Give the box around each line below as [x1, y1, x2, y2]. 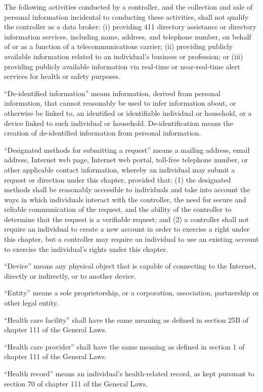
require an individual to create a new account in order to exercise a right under [4, 224, 250, 234]
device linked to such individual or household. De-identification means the [4, 117, 233, 128]
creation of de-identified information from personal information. [4, 127, 201, 138]
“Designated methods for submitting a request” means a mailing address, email [4, 144, 250, 155]
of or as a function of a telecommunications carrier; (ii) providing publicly [4, 41, 233, 52]
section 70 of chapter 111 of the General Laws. [4, 378, 148, 388]
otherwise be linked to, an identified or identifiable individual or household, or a [4, 107, 252, 118]
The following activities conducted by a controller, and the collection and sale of [4, 2, 253, 12]
